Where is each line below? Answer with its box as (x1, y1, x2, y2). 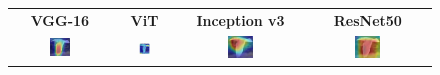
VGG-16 (30, 9, 90, 30)
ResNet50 (333, 9, 402, 30)
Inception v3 (196, 9, 285, 30)
